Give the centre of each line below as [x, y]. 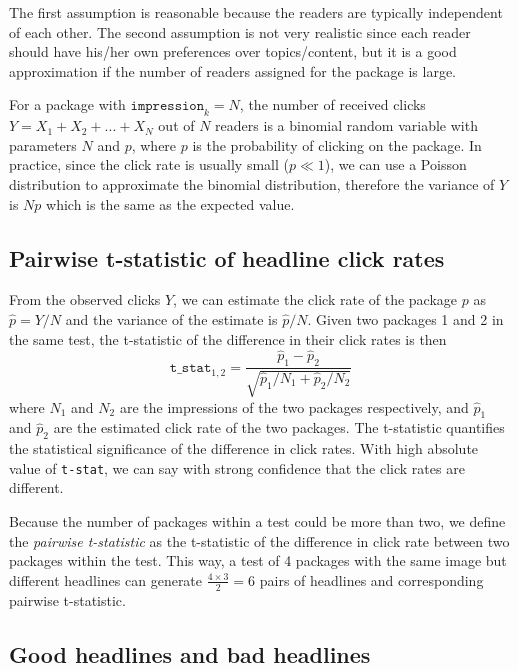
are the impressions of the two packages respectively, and [294, 406]
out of [176, 125]
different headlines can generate [106, 579]
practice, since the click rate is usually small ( [149, 164]
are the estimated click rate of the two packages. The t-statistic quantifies [279, 427]
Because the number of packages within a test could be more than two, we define [257, 521]
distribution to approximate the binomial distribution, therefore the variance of [252, 183]
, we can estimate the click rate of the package [315, 299]
